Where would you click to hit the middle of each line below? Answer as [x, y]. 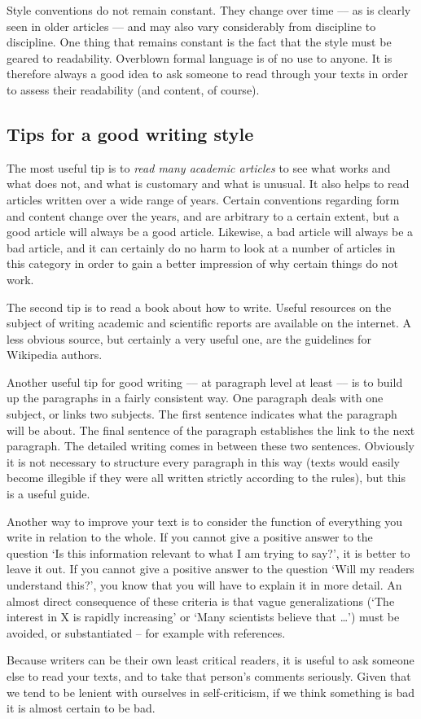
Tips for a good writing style [130, 133]
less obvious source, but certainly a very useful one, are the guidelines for [189, 338]
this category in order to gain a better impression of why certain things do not [202, 263]
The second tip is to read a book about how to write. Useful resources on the [199, 307]
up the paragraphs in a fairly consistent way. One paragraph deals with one [195, 398]
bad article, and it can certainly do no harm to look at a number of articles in [201, 247]
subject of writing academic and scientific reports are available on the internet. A [209, 323]
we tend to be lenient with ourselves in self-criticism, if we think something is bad [211, 692]
